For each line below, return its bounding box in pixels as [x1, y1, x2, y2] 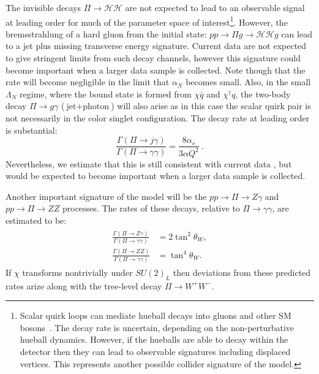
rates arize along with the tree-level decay [6, 279, 162, 292]
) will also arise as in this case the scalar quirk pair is [111, 99, 311, 112]
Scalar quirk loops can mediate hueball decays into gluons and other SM [20, 309, 291, 322]
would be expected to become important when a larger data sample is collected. [6, 169, 306, 182]
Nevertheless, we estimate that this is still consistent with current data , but [6, 157, 292, 170]
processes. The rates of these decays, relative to [62, 202, 240, 215]
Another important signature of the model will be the [6, 189, 207, 202]
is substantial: [6, 123, 58, 136]
